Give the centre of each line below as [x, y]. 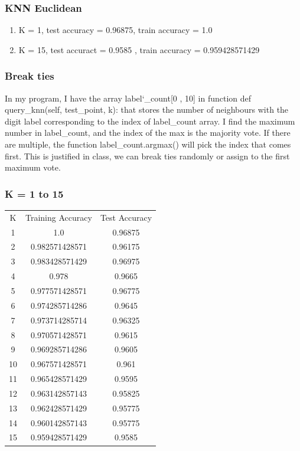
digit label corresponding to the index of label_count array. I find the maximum [150, 121]
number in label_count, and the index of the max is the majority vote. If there [148, 133]
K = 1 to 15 [34, 193]
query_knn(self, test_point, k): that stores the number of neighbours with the [147, 110]
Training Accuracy [59, 217]
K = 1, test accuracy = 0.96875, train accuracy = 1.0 [115, 30]
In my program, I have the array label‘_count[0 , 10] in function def [128, 98]
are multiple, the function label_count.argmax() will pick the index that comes [148, 144]
